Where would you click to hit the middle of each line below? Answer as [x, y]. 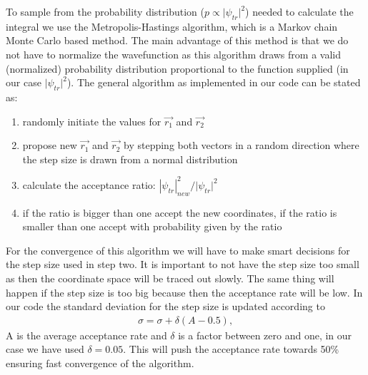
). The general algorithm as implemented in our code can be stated [214, 82]
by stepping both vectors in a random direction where [242, 145]
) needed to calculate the [299, 11]
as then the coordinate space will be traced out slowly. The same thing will [170, 278]
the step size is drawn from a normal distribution [130, 159]
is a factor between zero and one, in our [265, 335]
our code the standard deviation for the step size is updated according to [165, 306]
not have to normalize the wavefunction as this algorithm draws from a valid [173, 54]
